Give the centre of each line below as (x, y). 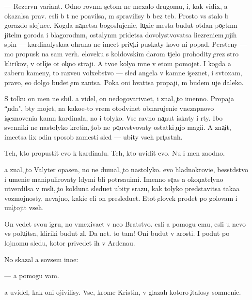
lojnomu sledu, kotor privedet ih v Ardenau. (70, 243)
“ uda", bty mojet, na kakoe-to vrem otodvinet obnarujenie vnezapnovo (109, 108)
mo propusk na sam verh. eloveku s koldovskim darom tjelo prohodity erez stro (122, 53)
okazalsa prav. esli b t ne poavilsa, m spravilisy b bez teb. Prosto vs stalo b (117, 15)
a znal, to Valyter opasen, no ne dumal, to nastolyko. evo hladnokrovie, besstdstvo (126, 169)
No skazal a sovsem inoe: (41, 259)
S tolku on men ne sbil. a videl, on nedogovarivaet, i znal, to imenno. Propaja (119, 98)
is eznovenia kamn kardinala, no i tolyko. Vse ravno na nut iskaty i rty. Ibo (114, 117)
